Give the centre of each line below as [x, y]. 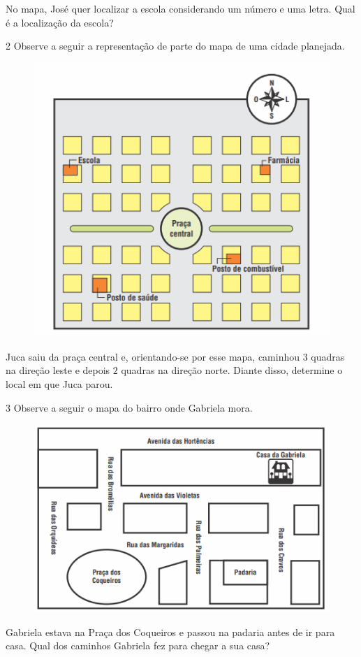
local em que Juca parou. [59, 384]
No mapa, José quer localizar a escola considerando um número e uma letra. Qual [180, 8]
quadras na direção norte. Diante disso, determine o [232, 370]
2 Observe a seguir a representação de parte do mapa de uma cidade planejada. [175, 46]
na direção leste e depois [58, 370]
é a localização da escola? [60, 22]
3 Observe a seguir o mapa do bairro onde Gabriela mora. [129, 407]
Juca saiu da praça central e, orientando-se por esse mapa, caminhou [153, 356]
